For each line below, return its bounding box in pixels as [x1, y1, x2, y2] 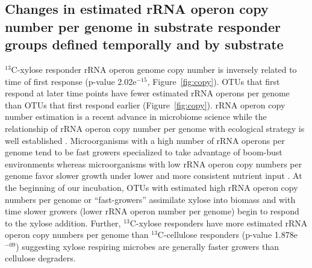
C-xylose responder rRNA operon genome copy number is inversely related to [11, 63, 297, 75]
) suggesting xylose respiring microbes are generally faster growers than [16, 240, 279, 252]
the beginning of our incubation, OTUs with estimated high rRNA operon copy [5, 181, 298, 193]
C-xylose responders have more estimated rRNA [129, 216, 308, 229]
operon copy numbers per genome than [5, 228, 149, 241]
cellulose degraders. [5, 252, 76, 264]
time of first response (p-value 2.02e [5, 75, 137, 87]
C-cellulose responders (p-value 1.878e [157, 228, 298, 241]
